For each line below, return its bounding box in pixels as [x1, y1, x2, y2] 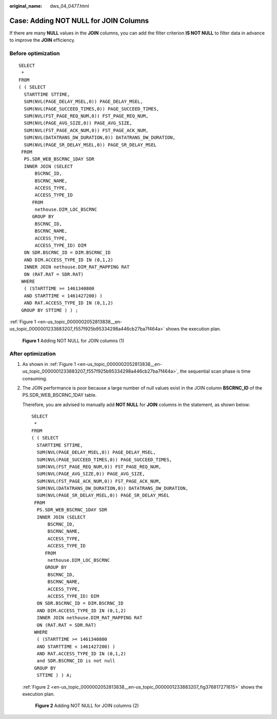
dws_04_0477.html [50, 3, 89, 9]
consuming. [22, 375, 47, 381]
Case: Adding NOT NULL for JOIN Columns [9, 16, 149, 25]
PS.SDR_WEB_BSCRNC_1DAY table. [22, 392, 97, 398]
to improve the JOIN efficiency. [9, 37, 75, 43]
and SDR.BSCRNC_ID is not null [36, 658, 115, 664]
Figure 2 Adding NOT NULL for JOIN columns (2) [35, 703, 139, 709]
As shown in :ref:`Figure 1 [22, 361, 76, 367]
